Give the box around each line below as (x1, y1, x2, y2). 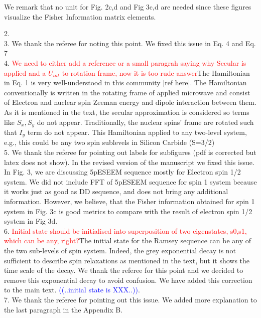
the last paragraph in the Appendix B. (4, 304, 123, 314)
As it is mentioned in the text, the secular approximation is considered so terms (4, 106, 249, 117)
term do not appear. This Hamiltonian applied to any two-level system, (27, 126, 247, 137)
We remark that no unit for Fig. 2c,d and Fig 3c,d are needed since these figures (4, 2, 251, 12)
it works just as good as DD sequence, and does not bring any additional (4, 186, 228, 197)
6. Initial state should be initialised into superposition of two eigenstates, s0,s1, (4, 225, 247, 236)
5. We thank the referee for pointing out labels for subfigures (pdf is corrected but (4, 147, 256, 157)
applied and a (4, 67, 46, 78)
